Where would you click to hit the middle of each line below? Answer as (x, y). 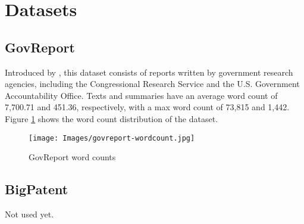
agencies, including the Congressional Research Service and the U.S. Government (152, 84)
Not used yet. (29, 214)
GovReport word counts (72, 157)
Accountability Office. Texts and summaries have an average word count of (141, 95)
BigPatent (37, 189)
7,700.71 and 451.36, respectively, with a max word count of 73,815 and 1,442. (147, 107)
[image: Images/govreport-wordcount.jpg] (112, 138)
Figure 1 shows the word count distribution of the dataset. (112, 118)
